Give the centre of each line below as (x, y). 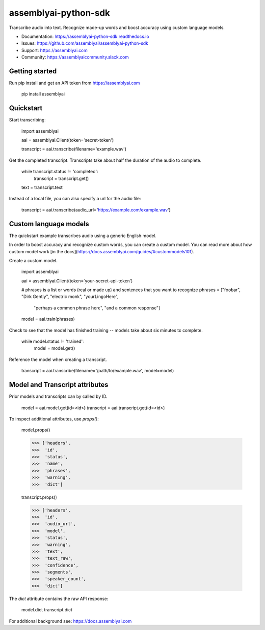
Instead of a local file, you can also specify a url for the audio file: (75, 199)
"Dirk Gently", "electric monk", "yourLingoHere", (70, 297)
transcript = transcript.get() (61, 178)
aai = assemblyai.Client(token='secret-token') (67, 140)
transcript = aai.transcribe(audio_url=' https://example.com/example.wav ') (96, 210)
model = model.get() (54, 348)
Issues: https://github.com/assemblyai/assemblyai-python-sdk (85, 43)
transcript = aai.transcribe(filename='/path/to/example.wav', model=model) (98, 371)
